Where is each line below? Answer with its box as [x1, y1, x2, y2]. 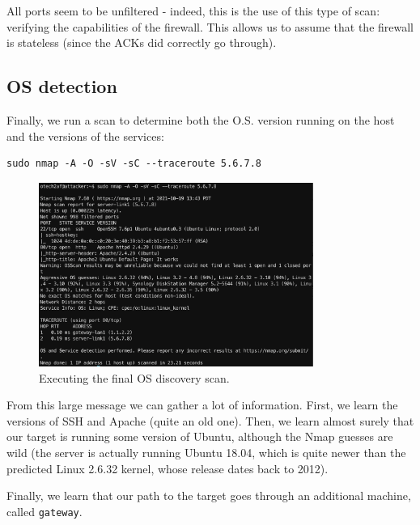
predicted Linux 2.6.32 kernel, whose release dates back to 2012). [6, 459, 329, 476]
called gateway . [6, 502, 83, 519]
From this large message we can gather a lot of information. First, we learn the [6, 396, 398, 413]
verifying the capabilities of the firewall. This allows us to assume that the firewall [6, 18, 414, 35]
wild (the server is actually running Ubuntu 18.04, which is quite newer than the [6, 443, 406, 460]
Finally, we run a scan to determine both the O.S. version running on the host [6, 111, 395, 128]
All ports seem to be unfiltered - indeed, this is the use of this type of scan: [6, 2, 380, 19]
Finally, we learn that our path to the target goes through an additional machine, [6, 487, 411, 504]
